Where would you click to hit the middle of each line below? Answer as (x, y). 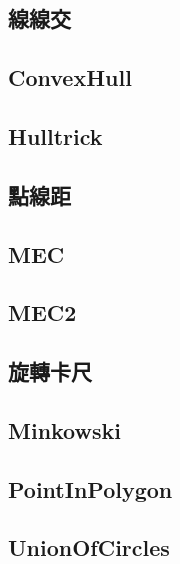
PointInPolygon (90, 488)
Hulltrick (55, 135)
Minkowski (64, 429)
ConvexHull (70, 77)
